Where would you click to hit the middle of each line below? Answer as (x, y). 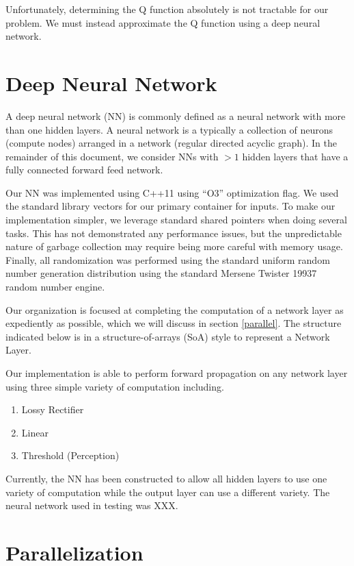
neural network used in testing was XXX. (92, 505)
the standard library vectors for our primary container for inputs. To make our (171, 206)
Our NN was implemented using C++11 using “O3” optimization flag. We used (172, 192)
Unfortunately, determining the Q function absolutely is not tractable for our (167, 9)
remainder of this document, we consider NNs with (112, 156)
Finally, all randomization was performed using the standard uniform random (168, 259)
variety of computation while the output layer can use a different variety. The (168, 492)
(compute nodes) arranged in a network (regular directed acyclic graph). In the (171, 143)
